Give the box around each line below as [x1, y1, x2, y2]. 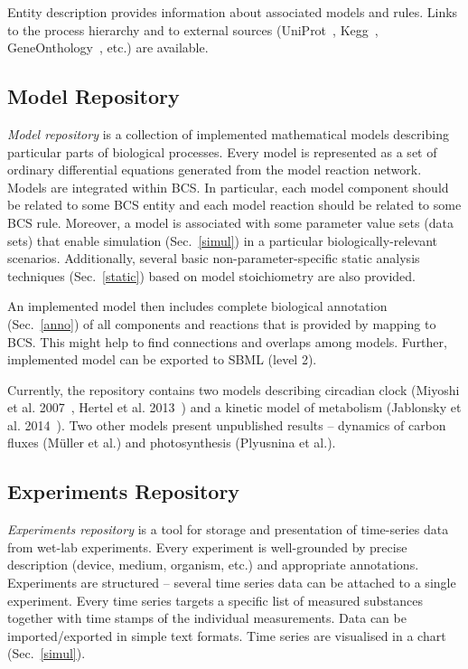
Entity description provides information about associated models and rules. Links [7, 3, 458, 21]
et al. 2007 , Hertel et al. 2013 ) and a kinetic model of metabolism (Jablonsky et [7, 398, 462, 417]
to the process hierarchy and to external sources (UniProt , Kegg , [7, 20, 379, 39]
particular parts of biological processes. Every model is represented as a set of [7, 142, 437, 161]
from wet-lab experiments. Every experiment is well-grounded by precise [7, 537, 407, 556]
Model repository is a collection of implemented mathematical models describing [7, 124, 449, 143]
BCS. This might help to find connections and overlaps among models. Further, [7, 332, 447, 351]
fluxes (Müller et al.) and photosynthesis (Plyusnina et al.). [7, 433, 336, 452]
